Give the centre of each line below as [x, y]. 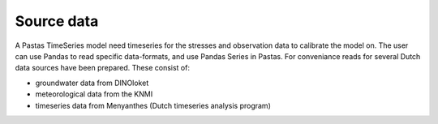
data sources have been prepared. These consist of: [103, 68]
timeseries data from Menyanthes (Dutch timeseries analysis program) [153, 105]
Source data [57, 21]
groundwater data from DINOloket [92, 83]
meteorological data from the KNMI [94, 94]
